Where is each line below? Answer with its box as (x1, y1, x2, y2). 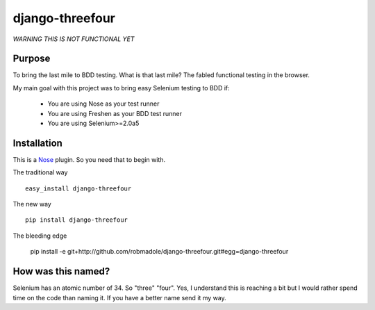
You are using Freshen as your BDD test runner (47, 109, 182, 117)
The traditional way (12, 168, 68, 177)
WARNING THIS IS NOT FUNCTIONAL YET (12, 35, 135, 43)
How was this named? (12, 266, 110, 277)
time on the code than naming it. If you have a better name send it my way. (12, 293, 227, 302)
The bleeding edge (12, 231, 67, 240)
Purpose (12, 53, 51, 65)
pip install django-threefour (25, 216, 128, 224)
